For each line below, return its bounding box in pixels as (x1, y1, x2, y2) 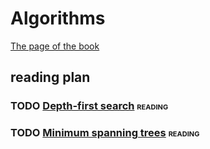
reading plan (10, 69, 91, 86)
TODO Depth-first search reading (10, 99, 169, 113)
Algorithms (10, 7, 106, 30)
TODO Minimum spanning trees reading (10, 126, 200, 140)
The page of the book (10, 40, 100, 52)
